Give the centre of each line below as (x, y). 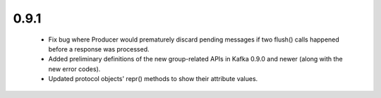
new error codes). (74, 69)
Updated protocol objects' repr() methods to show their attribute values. (153, 79)
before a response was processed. (99, 49)
